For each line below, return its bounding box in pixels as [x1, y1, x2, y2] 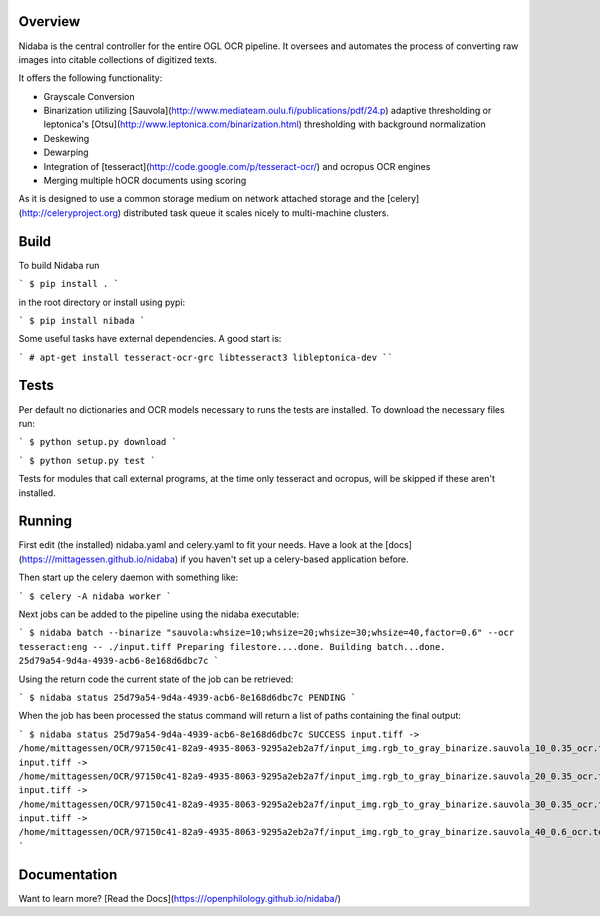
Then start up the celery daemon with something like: [18, 571, 239, 584]
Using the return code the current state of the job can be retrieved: [18, 673, 294, 685]
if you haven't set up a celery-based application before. [180, 553, 409, 565]
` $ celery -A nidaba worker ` [18, 590, 172, 602]
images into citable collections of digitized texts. [18, 53, 217, 65]
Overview [18, 13, 81, 30]
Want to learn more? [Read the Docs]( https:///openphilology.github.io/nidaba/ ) [18, 892, 342, 904]
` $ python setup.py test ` [18, 455, 157, 466]
